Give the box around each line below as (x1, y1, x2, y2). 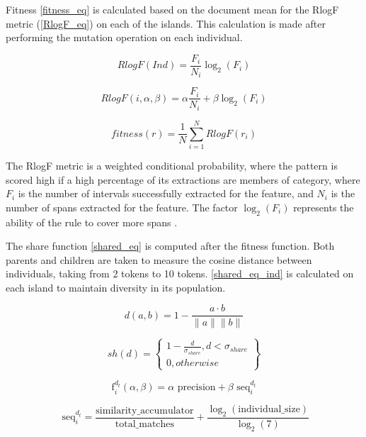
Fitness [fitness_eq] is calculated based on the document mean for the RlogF (6, 2, 339, 16)
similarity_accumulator (96, 405, 194, 416)
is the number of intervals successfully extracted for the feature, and (18, 186, 314, 201)
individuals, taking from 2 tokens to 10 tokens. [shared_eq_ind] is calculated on (6, 266, 354, 281)
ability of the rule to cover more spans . (6, 214, 178, 229)
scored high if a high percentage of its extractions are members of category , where (6, 172, 360, 187)
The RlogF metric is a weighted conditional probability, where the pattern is (6, 157, 338, 172)
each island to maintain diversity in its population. (6, 280, 226, 294)
